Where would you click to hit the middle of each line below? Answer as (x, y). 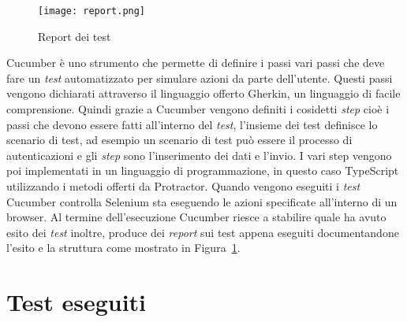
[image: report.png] (92, 11)
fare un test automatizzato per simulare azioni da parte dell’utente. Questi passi (200, 78)
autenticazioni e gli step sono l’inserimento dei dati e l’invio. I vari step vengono (199, 155)
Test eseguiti (77, 302)
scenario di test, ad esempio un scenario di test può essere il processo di (179, 140)
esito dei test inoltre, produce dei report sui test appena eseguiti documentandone (203, 232)
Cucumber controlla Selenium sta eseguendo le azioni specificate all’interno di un (202, 201)
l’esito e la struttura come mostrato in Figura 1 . (123, 248)
